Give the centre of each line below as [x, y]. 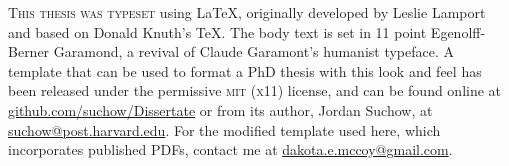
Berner [29, 51]
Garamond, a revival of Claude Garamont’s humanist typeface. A [254, 51]
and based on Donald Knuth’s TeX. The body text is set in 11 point [217, 31]
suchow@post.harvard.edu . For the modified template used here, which [224, 129]
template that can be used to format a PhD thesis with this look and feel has [245, 70]
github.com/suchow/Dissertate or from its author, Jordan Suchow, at [220, 109]
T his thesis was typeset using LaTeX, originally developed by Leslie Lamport [247, 12]
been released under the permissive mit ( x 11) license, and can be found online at [255, 90]
